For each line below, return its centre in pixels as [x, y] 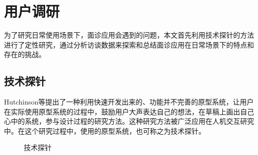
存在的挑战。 [25, 54]
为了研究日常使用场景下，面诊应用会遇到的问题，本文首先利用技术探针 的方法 [129, 35]
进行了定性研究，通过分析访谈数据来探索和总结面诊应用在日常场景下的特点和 [129, 44]
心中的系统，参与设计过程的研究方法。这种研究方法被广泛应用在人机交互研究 [129, 121]
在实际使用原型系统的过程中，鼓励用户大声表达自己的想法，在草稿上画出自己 [129, 111]
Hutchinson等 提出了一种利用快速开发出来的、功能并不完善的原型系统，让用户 [129, 102]
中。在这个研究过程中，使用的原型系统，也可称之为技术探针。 [105, 130]
